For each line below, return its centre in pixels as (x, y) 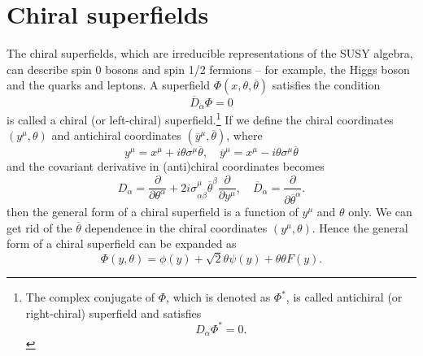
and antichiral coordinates (116, 135)
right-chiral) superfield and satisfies (113, 313)
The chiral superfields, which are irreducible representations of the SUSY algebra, (210, 53)
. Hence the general (360, 227)
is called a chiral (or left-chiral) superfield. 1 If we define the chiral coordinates (200, 118)
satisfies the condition (326, 85)
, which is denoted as (218, 297)
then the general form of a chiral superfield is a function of (153, 212)
